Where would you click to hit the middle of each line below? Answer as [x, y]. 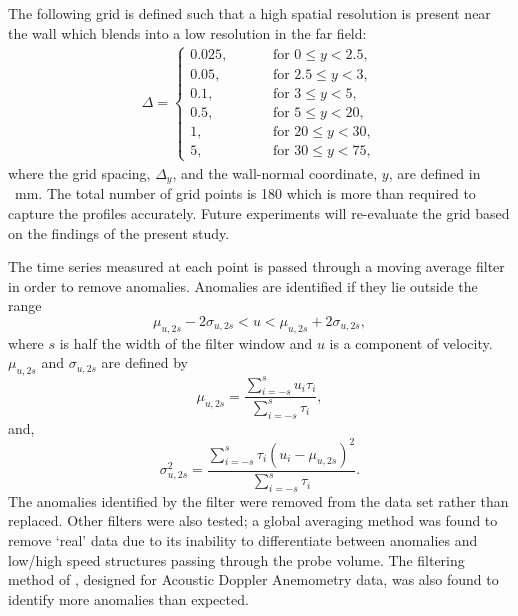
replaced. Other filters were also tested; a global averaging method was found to [253, 520]
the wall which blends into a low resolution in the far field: [187, 32]
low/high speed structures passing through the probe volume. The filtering [236, 559]
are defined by [144, 362]
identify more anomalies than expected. [128, 598]
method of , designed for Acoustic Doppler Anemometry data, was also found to [253, 579]
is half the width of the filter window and [186, 342]
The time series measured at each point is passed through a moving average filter [256, 266]
